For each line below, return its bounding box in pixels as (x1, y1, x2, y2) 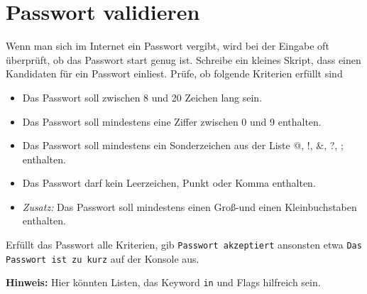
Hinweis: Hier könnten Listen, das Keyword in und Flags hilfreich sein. (6, 275, 321, 290)
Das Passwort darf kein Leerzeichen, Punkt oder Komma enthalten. (22, 175, 316, 190)
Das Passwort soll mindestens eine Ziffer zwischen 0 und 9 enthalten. (22, 114, 322, 129)
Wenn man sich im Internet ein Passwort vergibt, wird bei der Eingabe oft (6, 38, 329, 53)
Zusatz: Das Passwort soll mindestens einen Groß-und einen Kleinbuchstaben (22, 199, 357, 214)
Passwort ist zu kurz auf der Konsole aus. (6, 251, 199, 266)
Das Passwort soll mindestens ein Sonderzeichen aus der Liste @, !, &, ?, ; (22, 138, 344, 153)
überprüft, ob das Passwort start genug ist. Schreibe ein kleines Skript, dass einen (6, 52, 361, 67)
